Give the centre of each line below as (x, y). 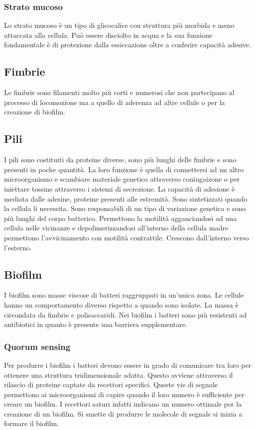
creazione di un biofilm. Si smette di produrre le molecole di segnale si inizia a (123, 413)
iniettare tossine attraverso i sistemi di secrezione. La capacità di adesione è (120, 188)
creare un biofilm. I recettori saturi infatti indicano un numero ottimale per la (123, 404)
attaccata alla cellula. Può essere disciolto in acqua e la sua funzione (108, 35)
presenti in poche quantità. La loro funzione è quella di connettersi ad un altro (124, 169)
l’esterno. (18, 247)
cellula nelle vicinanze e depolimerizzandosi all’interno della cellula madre (116, 228)
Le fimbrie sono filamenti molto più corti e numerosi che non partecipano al (119, 92)
